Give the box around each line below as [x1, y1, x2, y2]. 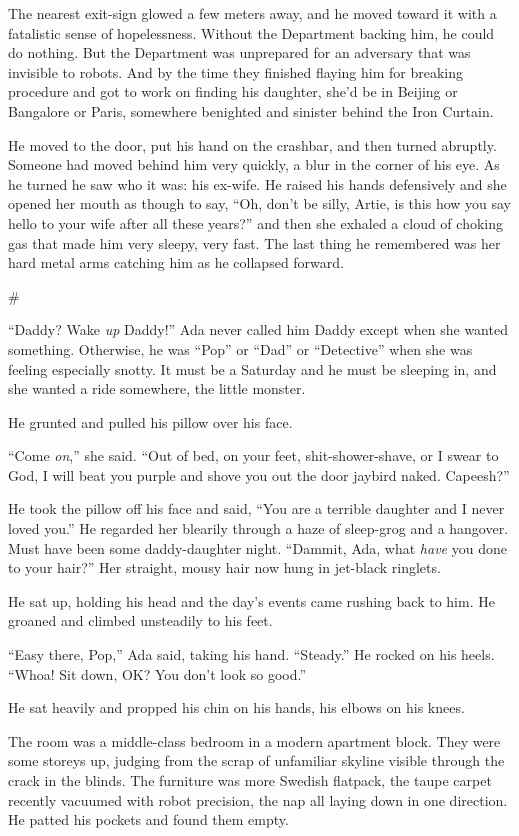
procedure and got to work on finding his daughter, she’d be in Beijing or [8, 81, 458, 102]
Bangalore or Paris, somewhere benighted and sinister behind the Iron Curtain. [8, 100, 494, 121]
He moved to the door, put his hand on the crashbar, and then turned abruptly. [8, 134, 497, 155]
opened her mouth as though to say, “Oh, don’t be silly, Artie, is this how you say [8, 193, 512, 214]
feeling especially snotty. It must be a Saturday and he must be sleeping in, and [8, 358, 497, 379]
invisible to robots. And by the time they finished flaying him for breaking [8, 61, 464, 82]
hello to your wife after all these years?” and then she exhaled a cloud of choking [8, 212, 503, 233]
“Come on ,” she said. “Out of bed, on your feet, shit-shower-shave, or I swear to [8, 445, 499, 466]
